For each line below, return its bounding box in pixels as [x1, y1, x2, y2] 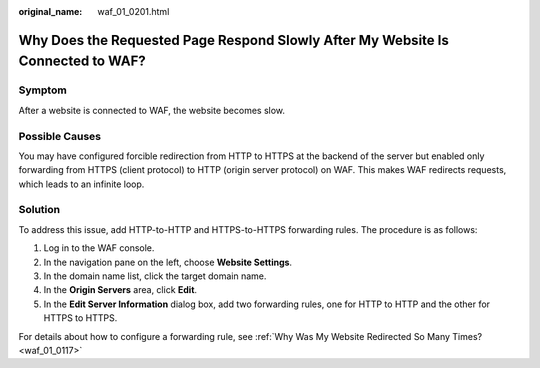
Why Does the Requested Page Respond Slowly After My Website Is [18, 31, 449, 49]
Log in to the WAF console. [43, 242, 155, 254]
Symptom [18, 83, 67, 97]
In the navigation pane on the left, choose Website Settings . [43, 256, 293, 268]
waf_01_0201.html [97, 6, 170, 17]
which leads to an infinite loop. [18, 178, 145, 190]
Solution [18, 203, 61, 217]
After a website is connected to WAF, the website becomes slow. [18, 104, 285, 116]
